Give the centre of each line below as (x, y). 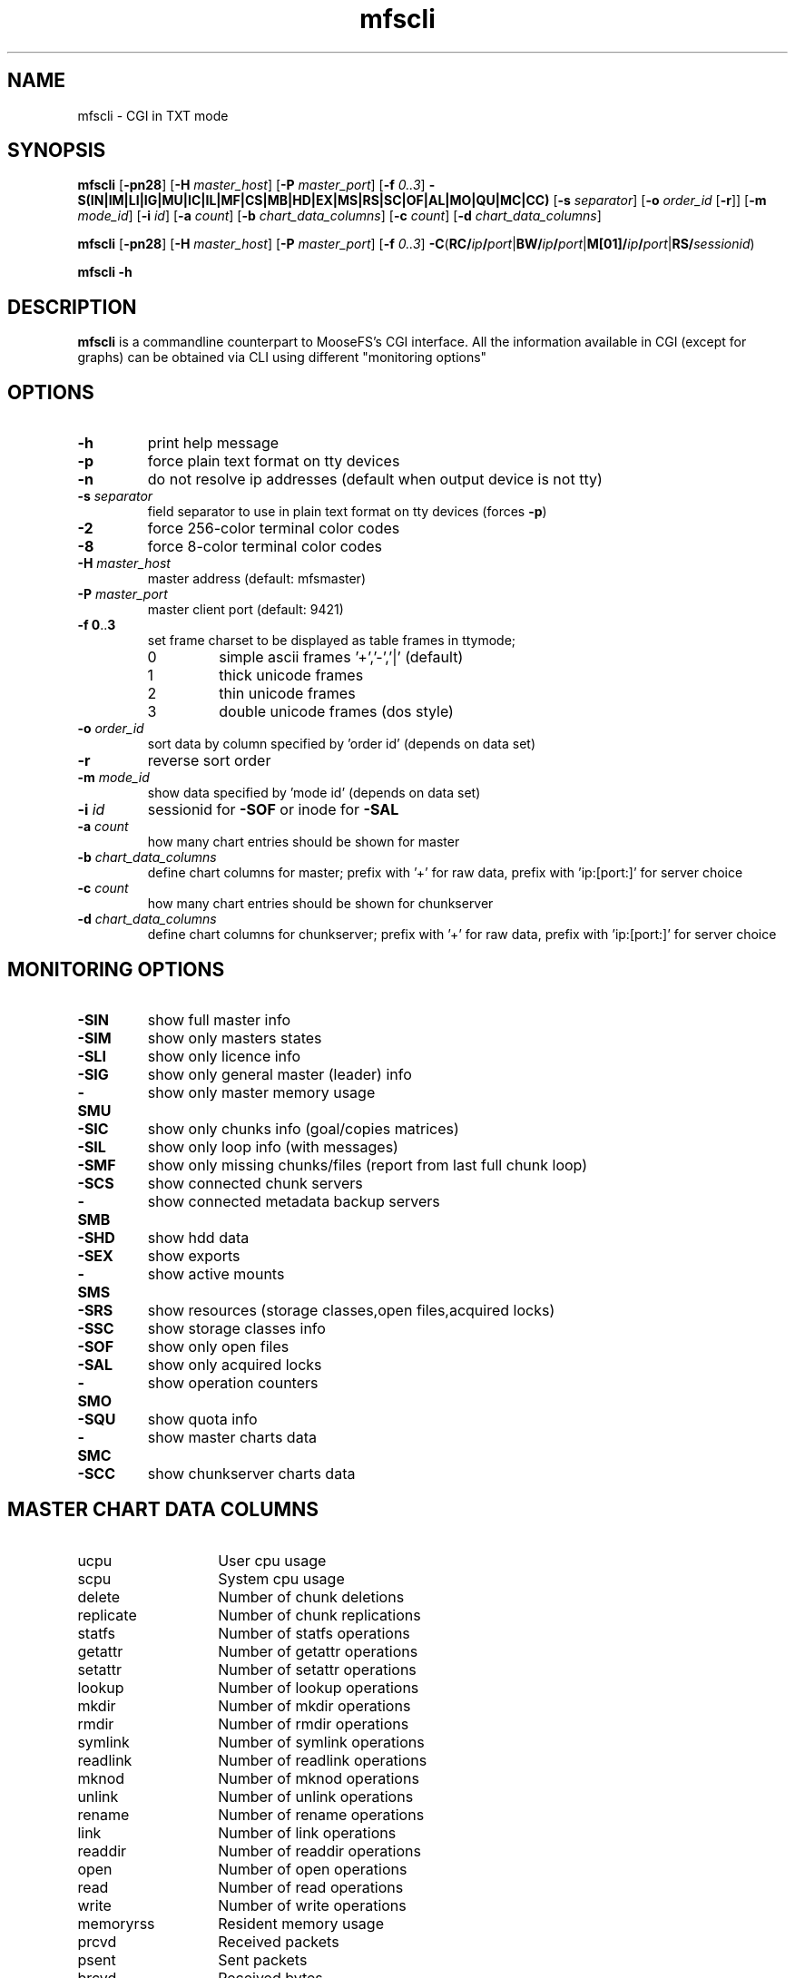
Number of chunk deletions (311, 1596)
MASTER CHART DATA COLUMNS (163, 1510)
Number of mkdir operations (314, 1705)
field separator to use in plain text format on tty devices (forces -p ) (347, 512)
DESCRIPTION (72, 307)
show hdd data (198, 1237)
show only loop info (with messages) (273, 1146)
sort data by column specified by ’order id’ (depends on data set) (341, 744)
